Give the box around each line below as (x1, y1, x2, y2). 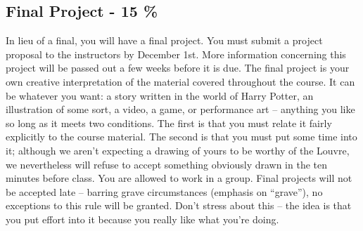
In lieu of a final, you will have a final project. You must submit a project (6, 33, 323, 48)
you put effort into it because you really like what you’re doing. (6, 211, 279, 226)
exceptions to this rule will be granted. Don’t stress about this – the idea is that (6, 198, 352, 213)
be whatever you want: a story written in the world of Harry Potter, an (6, 88, 314, 103)
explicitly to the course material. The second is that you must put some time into (6, 129, 357, 144)
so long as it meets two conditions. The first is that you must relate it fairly (6, 115, 332, 130)
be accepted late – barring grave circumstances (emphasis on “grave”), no (6, 184, 323, 199)
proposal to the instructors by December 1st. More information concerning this (6, 46, 346, 61)
